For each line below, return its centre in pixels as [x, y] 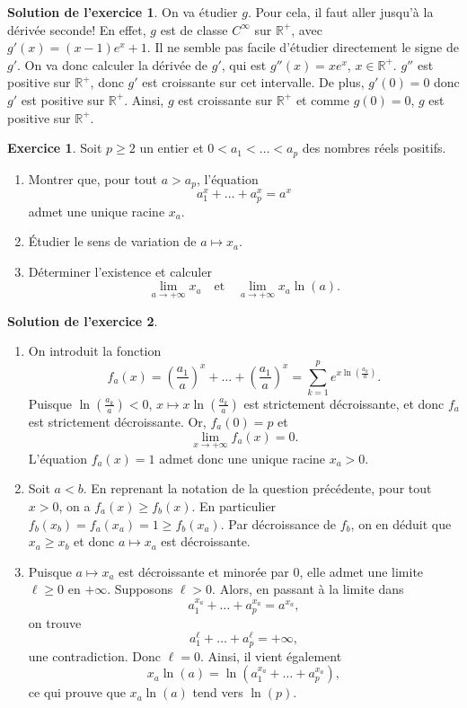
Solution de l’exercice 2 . [83, 320]
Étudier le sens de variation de [112, 241]
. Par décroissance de [278, 523]
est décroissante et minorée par [204, 571]
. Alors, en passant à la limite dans [308, 589]
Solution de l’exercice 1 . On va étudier [123, 12]
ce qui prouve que [77, 692]
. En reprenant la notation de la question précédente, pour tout [257, 488]
